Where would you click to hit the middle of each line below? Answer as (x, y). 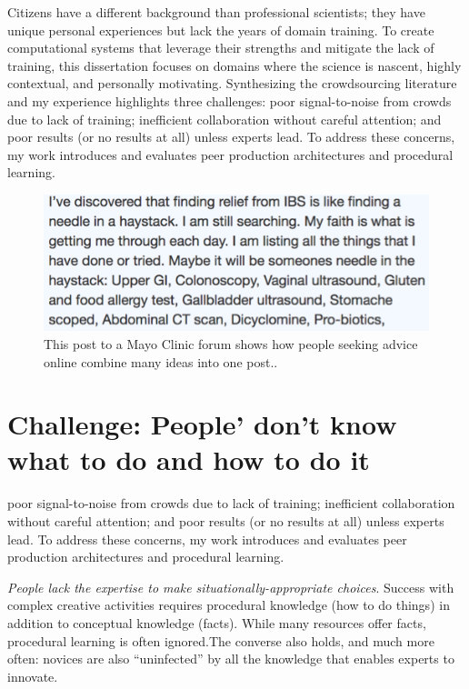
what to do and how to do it (189, 459)
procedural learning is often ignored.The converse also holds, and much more (221, 640)
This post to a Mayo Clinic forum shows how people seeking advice (231, 343)
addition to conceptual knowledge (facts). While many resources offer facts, (217, 622)
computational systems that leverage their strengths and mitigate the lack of (221, 48)
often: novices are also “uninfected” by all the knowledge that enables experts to (231, 659)
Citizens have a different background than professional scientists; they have (216, 12)
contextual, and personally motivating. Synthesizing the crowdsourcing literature (232, 83)
